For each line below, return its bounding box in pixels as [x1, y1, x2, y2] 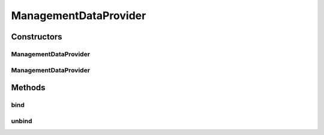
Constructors [11, 32, 62, 42]
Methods [11, 82, 46, 93]
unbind [11, 116, 32, 125]
